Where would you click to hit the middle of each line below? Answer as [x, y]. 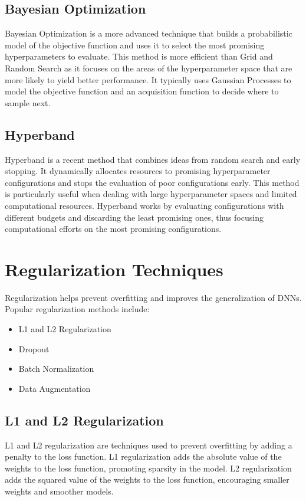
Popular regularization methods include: [77, 309]
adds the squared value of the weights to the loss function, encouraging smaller [147, 479]
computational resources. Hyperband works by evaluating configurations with [144, 205]
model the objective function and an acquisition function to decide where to [142, 91]
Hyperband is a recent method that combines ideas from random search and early [153, 159]
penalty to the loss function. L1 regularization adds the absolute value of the [143, 456]
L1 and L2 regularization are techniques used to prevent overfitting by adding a [149, 445]
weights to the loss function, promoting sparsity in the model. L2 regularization [148, 468]
